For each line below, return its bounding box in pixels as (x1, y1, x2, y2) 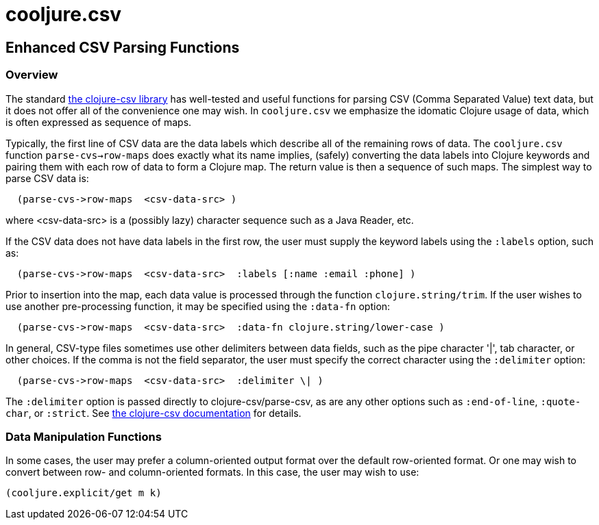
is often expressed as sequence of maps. (5, 116, 192, 128)
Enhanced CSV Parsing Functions (5, 38, 240, 56)
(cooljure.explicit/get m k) (5, 487, 162, 499)
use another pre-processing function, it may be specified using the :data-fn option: (5, 300, 391, 312)
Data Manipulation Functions (5, 429, 162, 444)
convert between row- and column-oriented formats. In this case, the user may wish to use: (5, 466, 419, 478)
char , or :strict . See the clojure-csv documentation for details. (5, 407, 302, 419)
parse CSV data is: (5, 172, 89, 184)
